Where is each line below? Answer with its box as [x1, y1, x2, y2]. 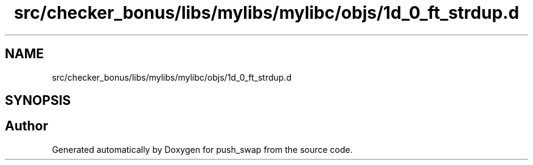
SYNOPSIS [5, 93, 71, 109]
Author [5, 118, 48, 134]
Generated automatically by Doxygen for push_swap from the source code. [52, 144, 353, 155]
